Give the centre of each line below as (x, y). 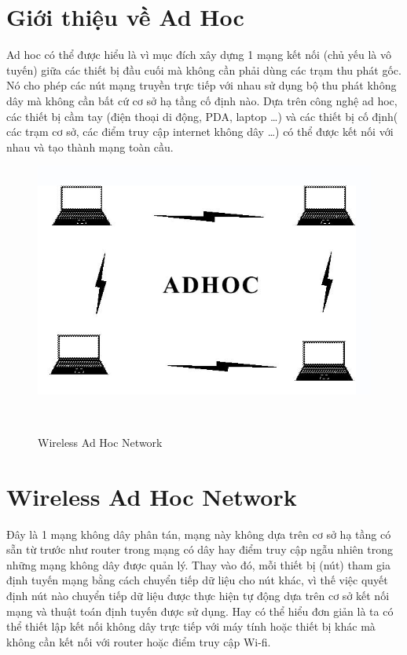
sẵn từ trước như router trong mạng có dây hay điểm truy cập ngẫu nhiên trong (200, 549)
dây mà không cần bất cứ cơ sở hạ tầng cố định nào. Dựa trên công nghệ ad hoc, (202, 100)
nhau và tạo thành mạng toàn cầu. (90, 146)
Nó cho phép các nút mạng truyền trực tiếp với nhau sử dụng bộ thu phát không (202, 85)
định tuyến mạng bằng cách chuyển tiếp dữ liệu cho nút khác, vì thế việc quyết (197, 580)
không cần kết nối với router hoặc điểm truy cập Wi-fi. (139, 641)
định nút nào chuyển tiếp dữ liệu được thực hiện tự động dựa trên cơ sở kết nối (198, 595)
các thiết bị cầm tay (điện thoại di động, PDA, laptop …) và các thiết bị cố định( (202, 116)
